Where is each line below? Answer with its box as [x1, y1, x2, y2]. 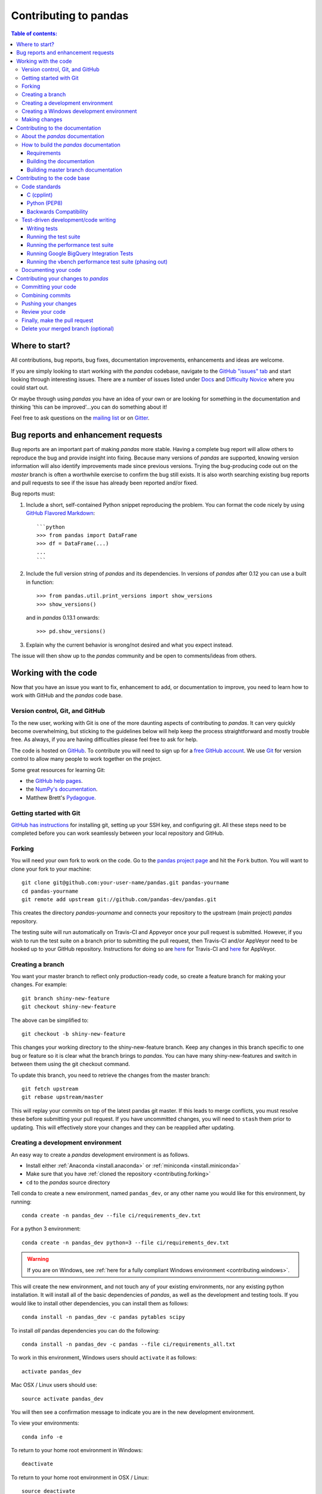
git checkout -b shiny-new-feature [21, 1031, 126, 1037]
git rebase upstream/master [21, 1094, 104, 1101]
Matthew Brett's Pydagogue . [26, 794, 97, 801]
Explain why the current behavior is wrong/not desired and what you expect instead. [26, 641, 233, 648]
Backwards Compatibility [27, 208, 88, 215]
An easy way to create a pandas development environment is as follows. [11, 1151, 190, 1158]
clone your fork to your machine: [11, 865, 92, 872]
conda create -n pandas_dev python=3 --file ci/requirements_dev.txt [21, 1239, 230, 1246]
